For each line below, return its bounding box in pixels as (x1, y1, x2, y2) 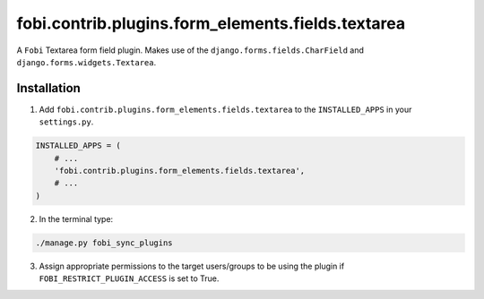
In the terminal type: (39, 213, 114, 224)
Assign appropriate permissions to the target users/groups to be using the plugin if (39, 261, 345, 271)
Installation (16, 81, 81, 96)
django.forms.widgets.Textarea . (16, 56, 157, 67)
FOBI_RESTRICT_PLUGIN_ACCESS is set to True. (39, 273, 220, 284)
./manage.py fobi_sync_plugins (35, 237, 174, 248)
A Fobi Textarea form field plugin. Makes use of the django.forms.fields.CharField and (16, 45, 365, 56)
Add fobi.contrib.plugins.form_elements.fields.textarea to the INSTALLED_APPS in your (39, 104, 412, 115)
